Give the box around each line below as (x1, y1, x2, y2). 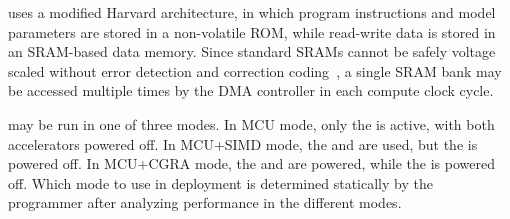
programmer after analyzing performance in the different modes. (8, 192, 402, 213)
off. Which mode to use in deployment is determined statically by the (8, 172, 433, 193)
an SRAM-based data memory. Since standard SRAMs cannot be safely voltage (8, 41, 496, 62)
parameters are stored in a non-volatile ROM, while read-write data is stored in (8, 21, 496, 42)
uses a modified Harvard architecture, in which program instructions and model (8, 2, 496, 22)
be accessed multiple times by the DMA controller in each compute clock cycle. (8, 80, 494, 101)
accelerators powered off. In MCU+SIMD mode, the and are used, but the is (8, 133, 478, 154)
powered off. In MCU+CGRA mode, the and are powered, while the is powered (8, 153, 495, 174)
